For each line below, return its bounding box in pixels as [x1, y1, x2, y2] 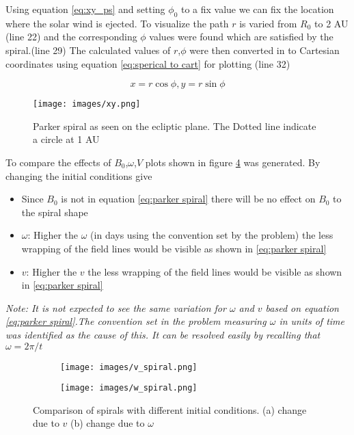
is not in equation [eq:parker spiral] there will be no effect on [61, 192, 316, 206]
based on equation [265, 300, 339, 315]
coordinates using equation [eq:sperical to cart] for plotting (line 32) [5, 56, 290, 70]
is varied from [239, 16, 297, 30]
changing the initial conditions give [5, 168, 152, 183]
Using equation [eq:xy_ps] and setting [5, 2, 165, 16]
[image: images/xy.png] [33, 99, 141, 109]
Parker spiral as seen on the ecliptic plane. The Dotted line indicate [33, 118, 316, 133]
